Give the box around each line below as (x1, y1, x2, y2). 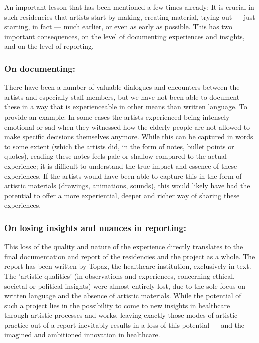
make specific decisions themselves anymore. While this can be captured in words (4, 131, 253, 142)
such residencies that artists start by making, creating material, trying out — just (4, 11, 255, 22)
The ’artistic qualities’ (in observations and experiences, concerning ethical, (4, 270, 235, 281)
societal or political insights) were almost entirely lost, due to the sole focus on (4, 280, 246, 291)
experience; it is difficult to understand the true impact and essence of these (4, 160, 237, 171)
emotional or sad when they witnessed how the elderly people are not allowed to (4, 121, 250, 132)
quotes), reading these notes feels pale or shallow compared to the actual (4, 151, 227, 161)
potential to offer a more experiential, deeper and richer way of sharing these (4, 190, 240, 200)
